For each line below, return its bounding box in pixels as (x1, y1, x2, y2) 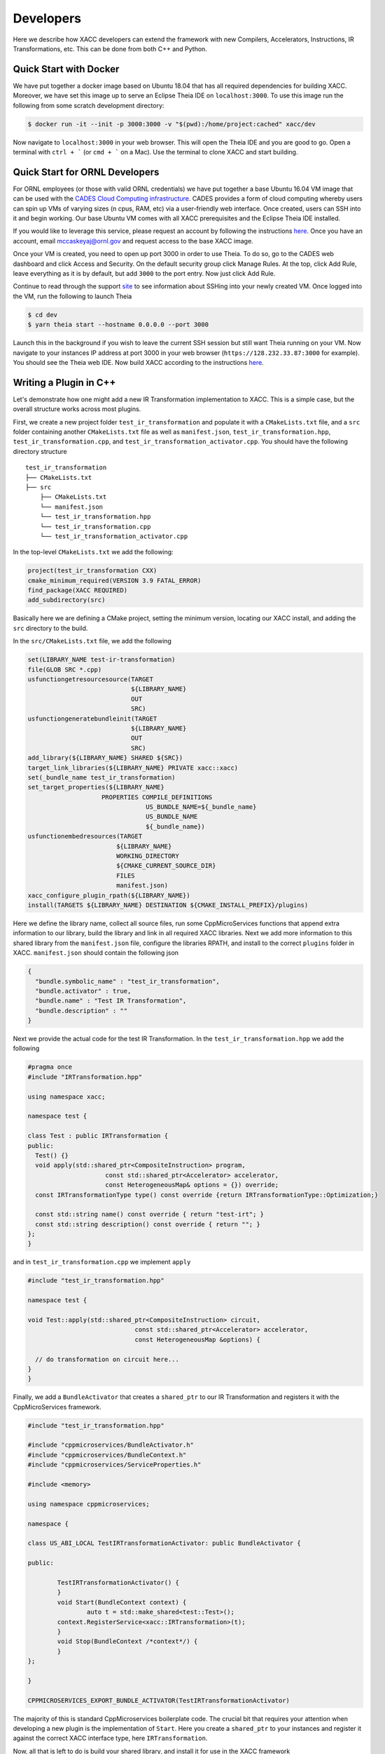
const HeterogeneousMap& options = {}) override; (105, 1181, 279, 1189)
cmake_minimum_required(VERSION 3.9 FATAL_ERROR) (27, 576, 202, 584)
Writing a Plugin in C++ (13, 376, 116, 389)
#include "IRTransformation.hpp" (27, 1073, 143, 1080)
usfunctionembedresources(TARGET (27, 832, 143, 841)
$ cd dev (27, 311, 58, 319)
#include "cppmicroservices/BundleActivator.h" (27, 1441, 194, 1449)
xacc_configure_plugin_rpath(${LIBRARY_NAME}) (27, 891, 190, 899)
